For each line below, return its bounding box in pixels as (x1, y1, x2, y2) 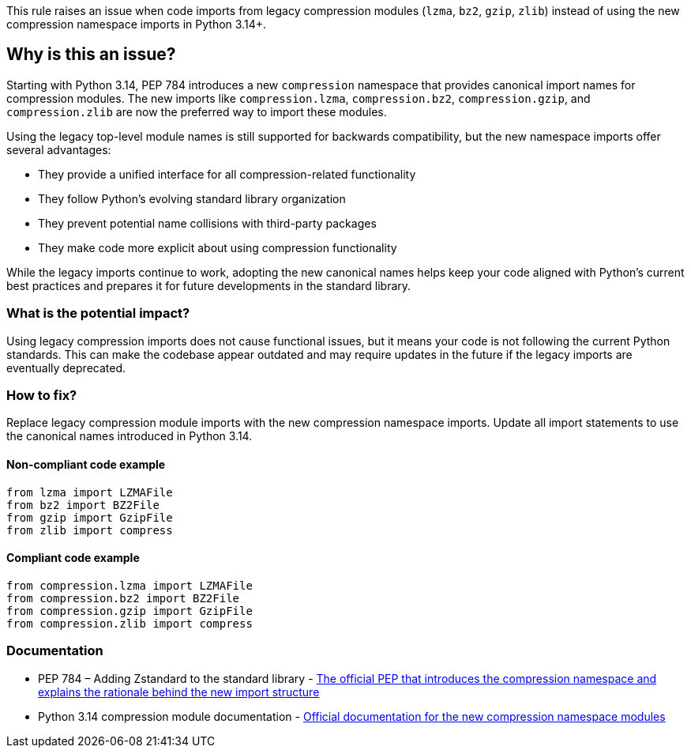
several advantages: (6, 142, 111, 156)
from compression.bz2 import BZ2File (6, 591, 240, 605)
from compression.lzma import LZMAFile (6, 579, 253, 592)
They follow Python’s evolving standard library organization (38, 191, 346, 205)
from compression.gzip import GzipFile (6, 604, 253, 617)
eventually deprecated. (6, 360, 126, 375)
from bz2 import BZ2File (6, 498, 160, 511)
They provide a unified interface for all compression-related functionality (38, 167, 416, 181)
